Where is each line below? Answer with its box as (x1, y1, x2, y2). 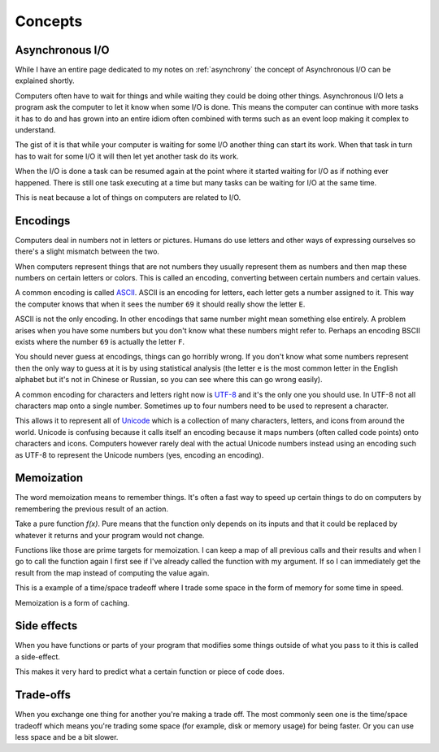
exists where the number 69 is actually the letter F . (15, 337, 185, 346)
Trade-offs (15, 688, 71, 702)
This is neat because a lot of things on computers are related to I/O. (15, 192, 241, 202)
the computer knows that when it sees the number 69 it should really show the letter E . (15, 299, 306, 309)
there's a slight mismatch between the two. (15, 246, 160, 256)
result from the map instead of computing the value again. (15, 567, 210, 577)
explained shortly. (15, 76, 75, 85)
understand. (15, 125, 56, 135)
